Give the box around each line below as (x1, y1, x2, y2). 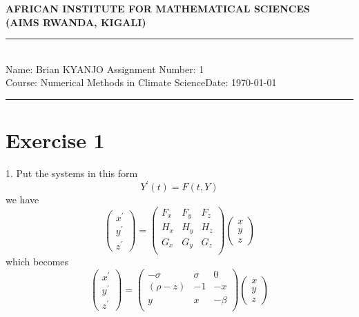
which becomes (6, 254, 69, 269)
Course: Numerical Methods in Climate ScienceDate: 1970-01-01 (6, 75, 277, 90)
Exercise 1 (6, 126, 105, 154)
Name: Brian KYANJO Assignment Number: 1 (6, 61, 204, 76)
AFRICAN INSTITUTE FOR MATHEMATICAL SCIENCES (6, 1, 310, 15)
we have (6, 192, 39, 207)
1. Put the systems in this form (6, 166, 138, 181)
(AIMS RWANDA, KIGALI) (6, 14, 146, 29)
